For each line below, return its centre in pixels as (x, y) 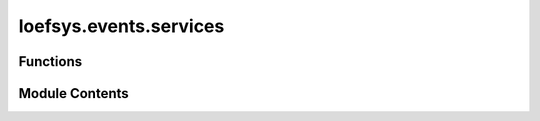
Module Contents (73, 93)
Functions (50, 61)
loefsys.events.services (121, 26)
